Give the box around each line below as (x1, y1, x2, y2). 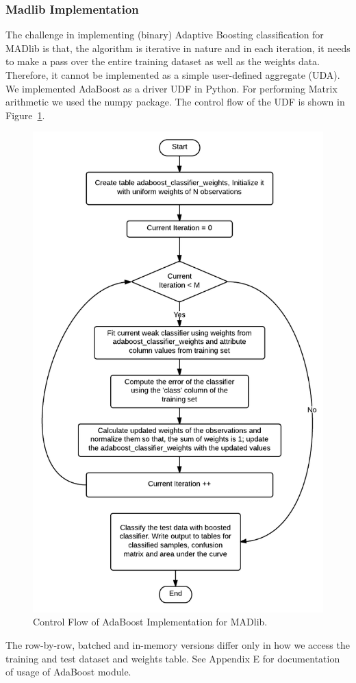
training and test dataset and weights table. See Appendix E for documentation (5, 651, 340, 665)
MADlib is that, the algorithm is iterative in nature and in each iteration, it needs (5, 40, 351, 55)
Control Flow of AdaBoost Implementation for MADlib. (33, 614, 268, 629)
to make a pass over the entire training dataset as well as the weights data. (5, 54, 320, 69)
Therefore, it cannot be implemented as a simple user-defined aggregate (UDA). (5, 68, 340, 82)
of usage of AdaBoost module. (5, 665, 131, 679)
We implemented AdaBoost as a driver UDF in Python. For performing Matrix (5, 81, 338, 95)
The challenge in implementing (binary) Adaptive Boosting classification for (5, 27, 324, 42)
